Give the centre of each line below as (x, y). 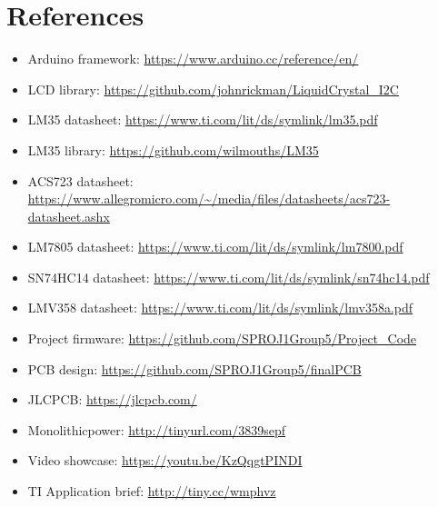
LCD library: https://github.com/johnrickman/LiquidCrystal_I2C (213, 89)
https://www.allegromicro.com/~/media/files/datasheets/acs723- (209, 199)
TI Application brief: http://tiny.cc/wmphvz (152, 491)
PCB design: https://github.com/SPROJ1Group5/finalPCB (194, 368)
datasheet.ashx (69, 216)
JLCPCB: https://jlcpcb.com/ (112, 399)
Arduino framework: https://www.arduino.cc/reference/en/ (193, 59)
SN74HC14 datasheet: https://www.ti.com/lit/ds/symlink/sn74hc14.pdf (229, 277)
